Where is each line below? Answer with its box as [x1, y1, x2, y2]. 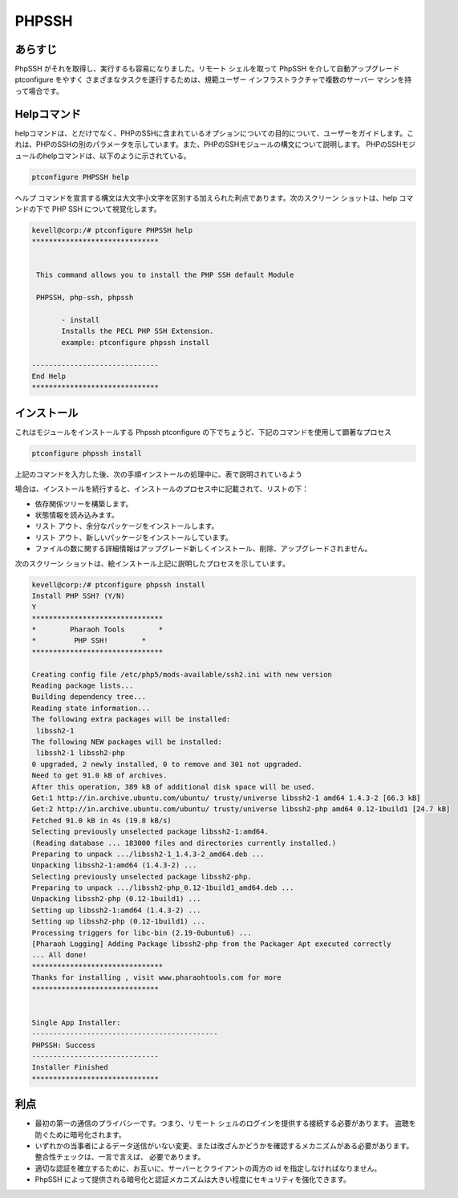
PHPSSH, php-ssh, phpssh [36, 293, 134, 303]
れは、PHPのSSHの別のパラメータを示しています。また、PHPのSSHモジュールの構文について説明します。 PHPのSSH [14, 140, 402, 149]
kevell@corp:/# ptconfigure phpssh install [31, 580, 206, 589]
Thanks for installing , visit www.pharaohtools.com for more [31, 973, 282, 982]
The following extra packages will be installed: [31, 715, 231, 724]
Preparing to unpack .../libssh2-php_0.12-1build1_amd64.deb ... [31, 883, 294, 892]
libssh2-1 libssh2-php [36, 749, 126, 757]
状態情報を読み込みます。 [34, 510, 120, 519]
